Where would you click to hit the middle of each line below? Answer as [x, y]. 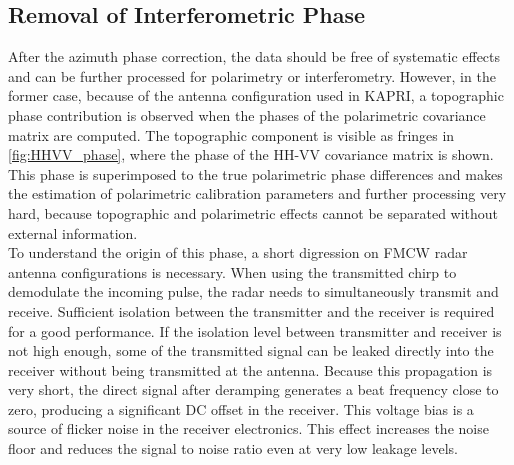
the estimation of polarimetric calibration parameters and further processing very [257, 193]
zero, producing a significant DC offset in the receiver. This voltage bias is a [241, 408]
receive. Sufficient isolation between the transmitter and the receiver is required [251, 310]
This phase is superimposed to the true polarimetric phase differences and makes [255, 173]
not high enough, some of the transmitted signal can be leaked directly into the [251, 350]
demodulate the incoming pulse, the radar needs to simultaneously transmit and [253, 291]
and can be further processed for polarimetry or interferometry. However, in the [252, 75]
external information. [73, 232]
